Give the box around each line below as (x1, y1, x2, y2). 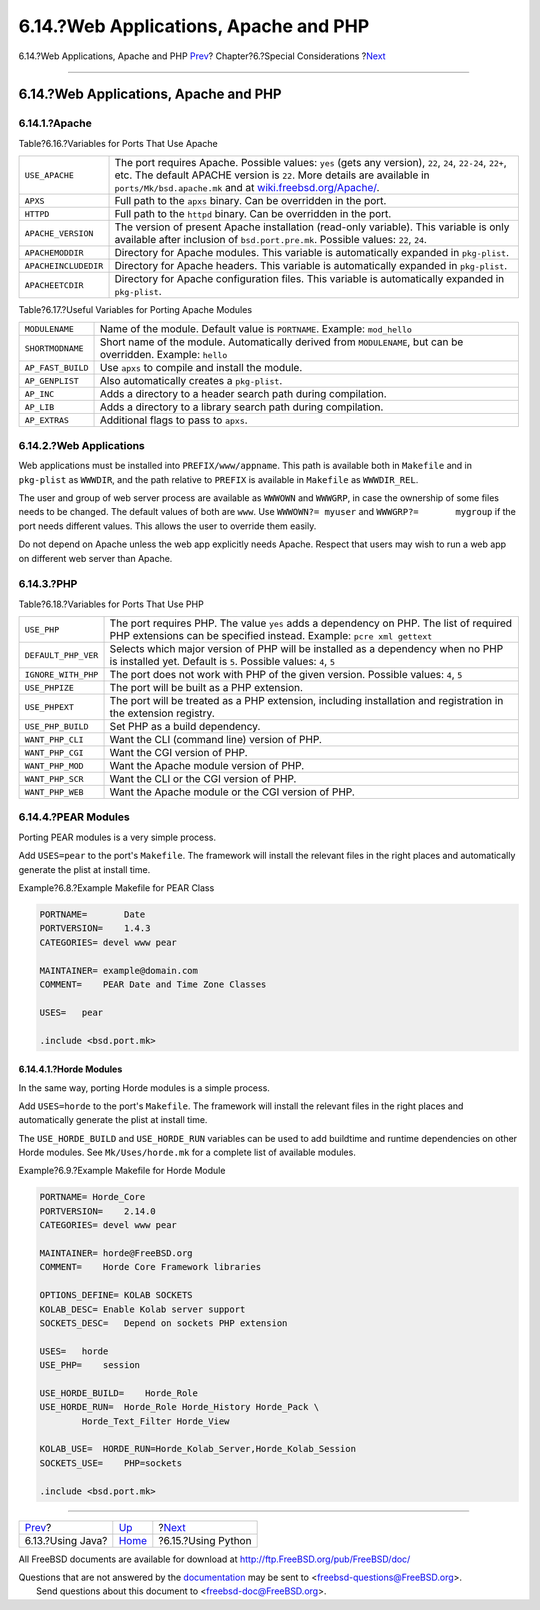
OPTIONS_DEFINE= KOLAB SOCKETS (39, 1290, 194, 1301)
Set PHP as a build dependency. (109, 720, 261, 734)
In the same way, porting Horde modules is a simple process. (18, 1081, 270, 1094)
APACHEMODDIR (24, 247, 84, 258)
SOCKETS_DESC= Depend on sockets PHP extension (39, 1317, 288, 1329)
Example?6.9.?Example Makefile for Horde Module (18, 1165, 226, 1177)
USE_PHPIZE (24, 682, 75, 693)
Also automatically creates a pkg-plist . (99, 374, 283, 388)
